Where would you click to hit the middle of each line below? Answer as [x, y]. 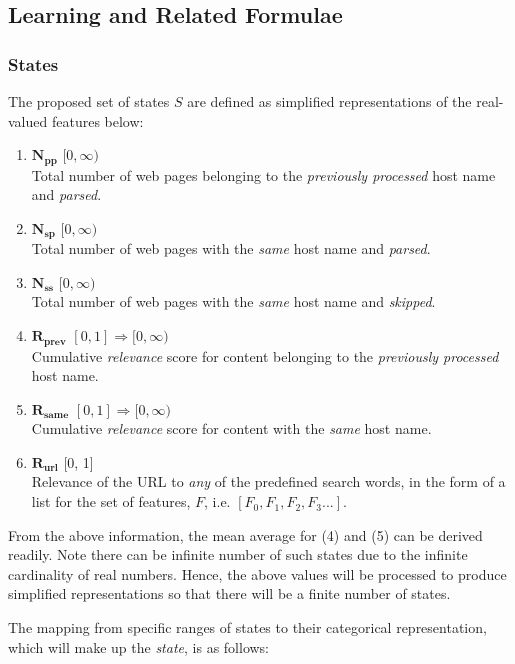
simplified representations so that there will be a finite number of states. [229, 593]
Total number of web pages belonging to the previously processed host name [263, 174]
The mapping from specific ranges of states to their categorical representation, [247, 627]
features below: [97, 120]
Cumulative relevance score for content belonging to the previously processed [265, 355]
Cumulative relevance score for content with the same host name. [231, 428]
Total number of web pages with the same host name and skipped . [233, 301]
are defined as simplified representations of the [329, 101]
